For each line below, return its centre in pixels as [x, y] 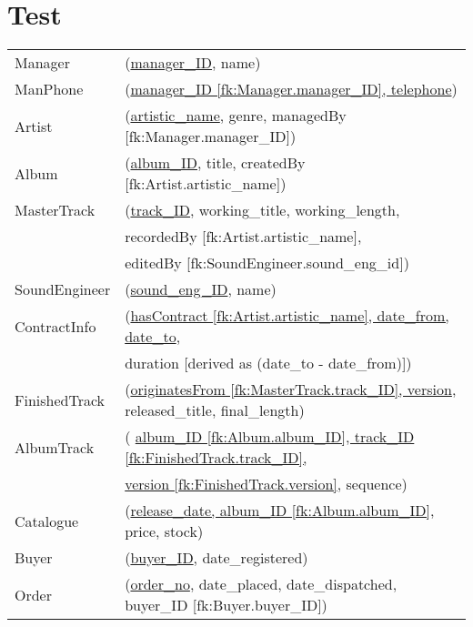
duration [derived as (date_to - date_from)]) [268, 363]
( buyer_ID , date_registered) [216, 558]
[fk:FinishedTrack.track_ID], [216, 458]
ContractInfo [55, 326]
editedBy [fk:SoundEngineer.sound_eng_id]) [267, 263]
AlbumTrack [55, 447]
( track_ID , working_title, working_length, [262, 210]
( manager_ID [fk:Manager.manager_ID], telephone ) [291, 89]
